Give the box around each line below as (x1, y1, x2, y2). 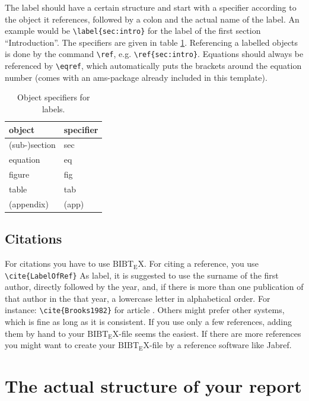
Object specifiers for (17, 91, 90, 103)
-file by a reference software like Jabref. (149, 339, 292, 351)
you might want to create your (5, 339, 116, 351)
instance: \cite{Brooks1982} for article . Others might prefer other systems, (5, 304, 285, 316)
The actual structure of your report (5, 374, 302, 398)
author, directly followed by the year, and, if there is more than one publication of (5, 280, 304, 293)
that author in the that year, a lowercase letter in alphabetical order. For (5, 292, 270, 304)
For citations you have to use (5, 257, 110, 270)
